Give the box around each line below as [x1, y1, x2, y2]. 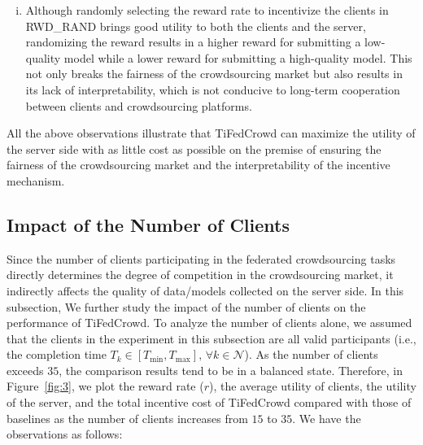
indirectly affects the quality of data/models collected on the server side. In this [7, 281, 404, 299]
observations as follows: [7, 425, 123, 443]
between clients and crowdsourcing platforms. [25, 97, 252, 114]
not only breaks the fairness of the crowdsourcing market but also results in [25, 65, 403, 82]
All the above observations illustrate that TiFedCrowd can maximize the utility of [7, 124, 416, 142]
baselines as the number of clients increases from [7, 409, 248, 426]
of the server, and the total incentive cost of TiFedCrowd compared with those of [7, 394, 412, 411]
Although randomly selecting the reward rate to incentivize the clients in [25, 2, 389, 18]
